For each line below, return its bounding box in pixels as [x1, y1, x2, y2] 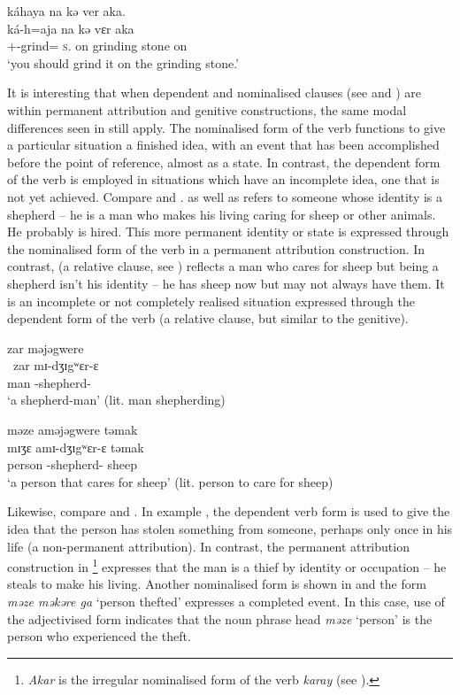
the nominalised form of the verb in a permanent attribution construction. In [7, 239, 425, 258]
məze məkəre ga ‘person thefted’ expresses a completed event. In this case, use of [7, 592, 445, 611]
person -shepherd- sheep [7, 455, 137, 474]
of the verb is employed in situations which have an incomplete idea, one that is [7, 170, 440, 189]
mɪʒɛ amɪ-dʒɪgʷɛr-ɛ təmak [7, 437, 144, 456]
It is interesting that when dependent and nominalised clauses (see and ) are [7, 83, 421, 102]
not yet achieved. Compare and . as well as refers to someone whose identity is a [7, 187, 443, 205]
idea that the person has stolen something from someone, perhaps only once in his [7, 520, 453, 538]
